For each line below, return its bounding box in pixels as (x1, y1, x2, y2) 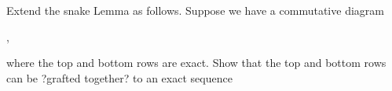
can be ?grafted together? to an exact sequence (6, 69, 233, 86)
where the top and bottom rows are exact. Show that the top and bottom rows (6, 54, 387, 71)
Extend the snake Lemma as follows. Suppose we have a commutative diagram (6, 2, 384, 18)
